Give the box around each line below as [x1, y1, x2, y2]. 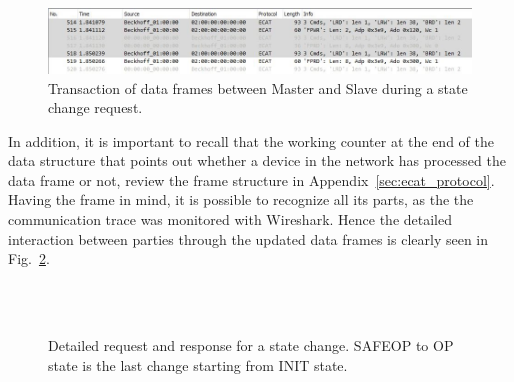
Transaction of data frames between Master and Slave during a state [48, 77, 468, 98]
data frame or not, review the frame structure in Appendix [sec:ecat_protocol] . [8, 169, 495, 190]
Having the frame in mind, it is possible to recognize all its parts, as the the [8, 189, 474, 210]
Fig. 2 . [8, 248, 50, 269]
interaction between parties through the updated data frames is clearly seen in [8, 228, 489, 249]
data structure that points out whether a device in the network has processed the [8, 150, 506, 171]
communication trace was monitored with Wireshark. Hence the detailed [8, 209, 453, 230]
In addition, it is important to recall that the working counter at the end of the [8, 130, 494, 151]
